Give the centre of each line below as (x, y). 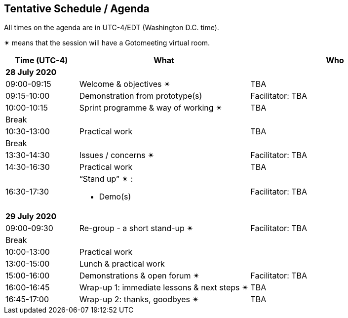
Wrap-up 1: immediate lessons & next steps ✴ (164, 288)
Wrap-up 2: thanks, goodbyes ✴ (139, 299)
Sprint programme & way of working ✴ (151, 108)
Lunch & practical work (122, 264)
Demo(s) (115, 197)
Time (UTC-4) (41, 60)
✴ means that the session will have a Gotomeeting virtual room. (107, 43)
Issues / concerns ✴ (117, 155)
